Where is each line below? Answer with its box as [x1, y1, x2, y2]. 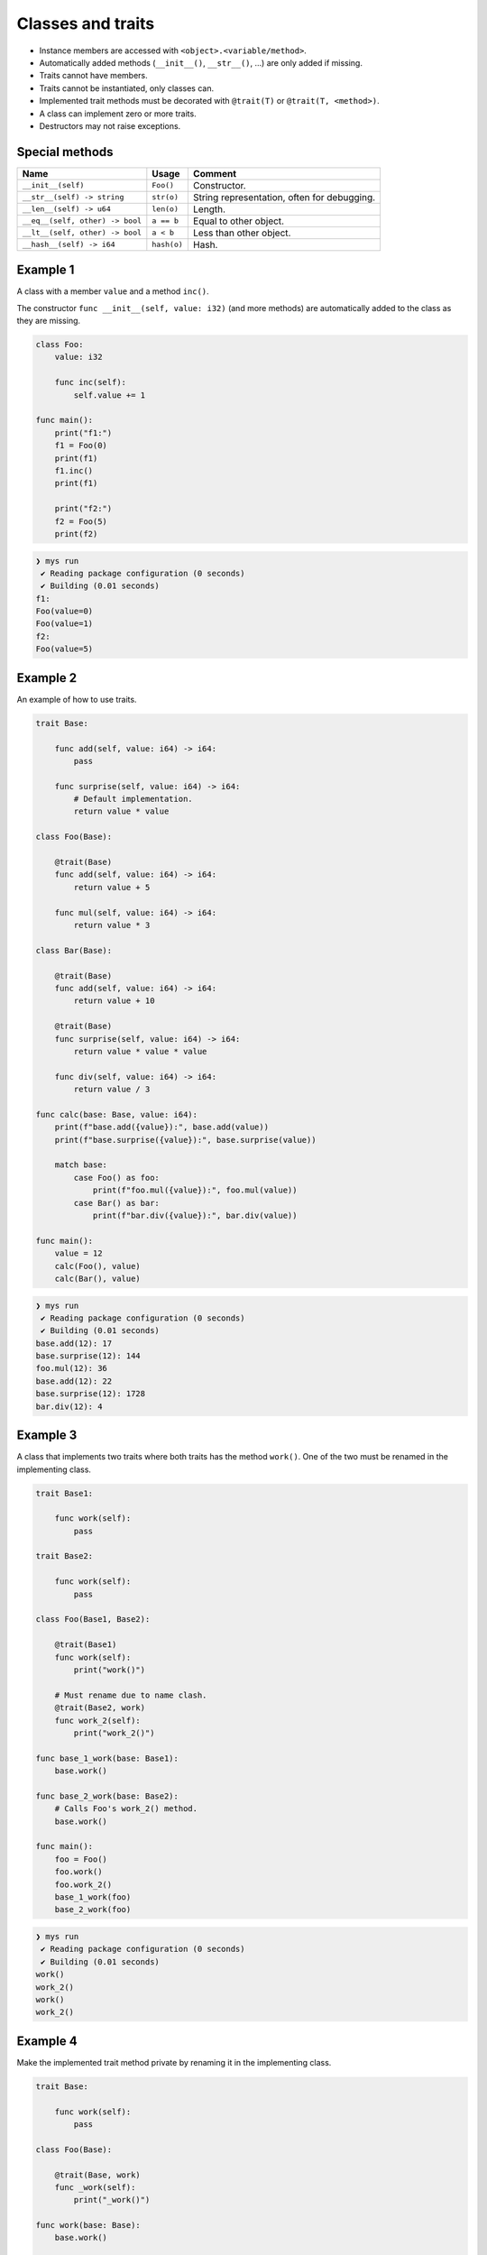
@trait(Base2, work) [54, 1703, 146, 1713]
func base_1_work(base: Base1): [35, 1753, 179, 1763]
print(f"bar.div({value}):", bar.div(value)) [92, 1210, 298, 1220]
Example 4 [16, 2033, 78, 2048]
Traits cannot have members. [39, 70, 148, 81]
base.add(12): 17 [35, 1338, 113, 1348]
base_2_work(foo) [54, 1904, 132, 1915]
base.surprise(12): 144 [35, 1351, 142, 1361]
